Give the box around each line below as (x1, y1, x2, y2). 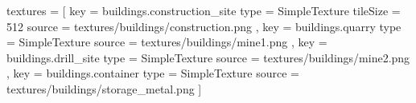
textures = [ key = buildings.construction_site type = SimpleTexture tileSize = (6, 2, 401, 18)
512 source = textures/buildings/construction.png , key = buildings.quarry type (6, 18, 402, 34)
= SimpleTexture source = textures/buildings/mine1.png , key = (6, 34, 327, 50)
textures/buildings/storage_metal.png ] (6, 80, 202, 97)
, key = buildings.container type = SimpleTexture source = (6, 65, 299, 81)
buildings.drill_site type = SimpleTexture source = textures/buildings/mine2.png (6, 49, 410, 65)
